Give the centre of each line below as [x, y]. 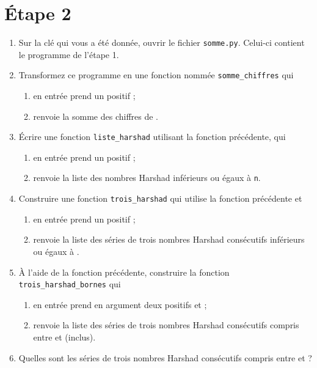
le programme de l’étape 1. [69, 54]
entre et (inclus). [64, 337]
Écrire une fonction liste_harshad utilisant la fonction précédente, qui [152, 137]
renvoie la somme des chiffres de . [96, 116]
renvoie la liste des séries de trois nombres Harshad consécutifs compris [166, 325]
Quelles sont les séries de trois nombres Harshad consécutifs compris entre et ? [165, 357]
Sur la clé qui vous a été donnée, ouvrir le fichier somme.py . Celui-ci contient [162, 42]
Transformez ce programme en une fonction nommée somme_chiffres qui [156, 75]
